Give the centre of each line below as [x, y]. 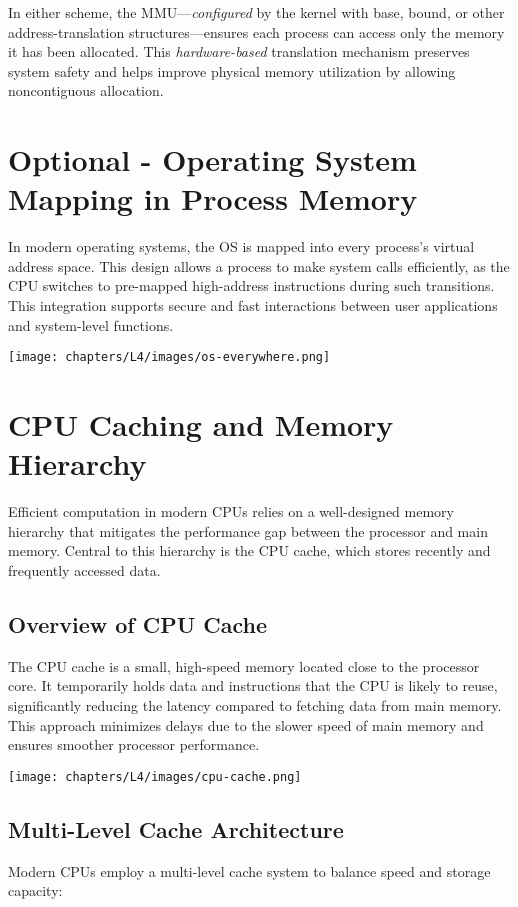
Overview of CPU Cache [138, 623]
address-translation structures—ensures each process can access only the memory [256, 31]
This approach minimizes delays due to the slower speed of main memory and [246, 724]
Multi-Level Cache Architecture [176, 828]
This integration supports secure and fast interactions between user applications [253, 305]
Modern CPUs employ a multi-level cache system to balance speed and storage [249, 870]
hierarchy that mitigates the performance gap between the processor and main [248, 530]
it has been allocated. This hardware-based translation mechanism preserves [239, 51]
